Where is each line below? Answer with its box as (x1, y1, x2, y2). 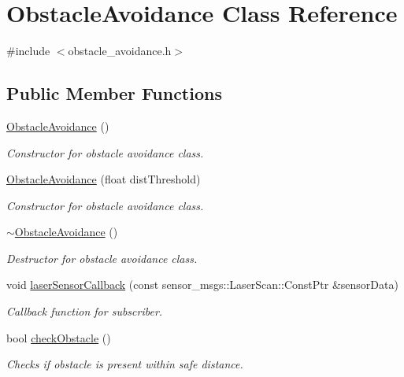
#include (6, 43, 50, 59)
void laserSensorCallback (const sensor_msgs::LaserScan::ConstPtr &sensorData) (6, 276, 398, 293)
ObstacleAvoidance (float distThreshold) (6, 171, 201, 187)
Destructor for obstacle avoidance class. (6, 249, 198, 266)
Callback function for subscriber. (6, 303, 163, 320)
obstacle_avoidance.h (68, 43, 172, 59)
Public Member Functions (6, 81, 222, 105)
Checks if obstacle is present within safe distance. (6, 356, 243, 372)
